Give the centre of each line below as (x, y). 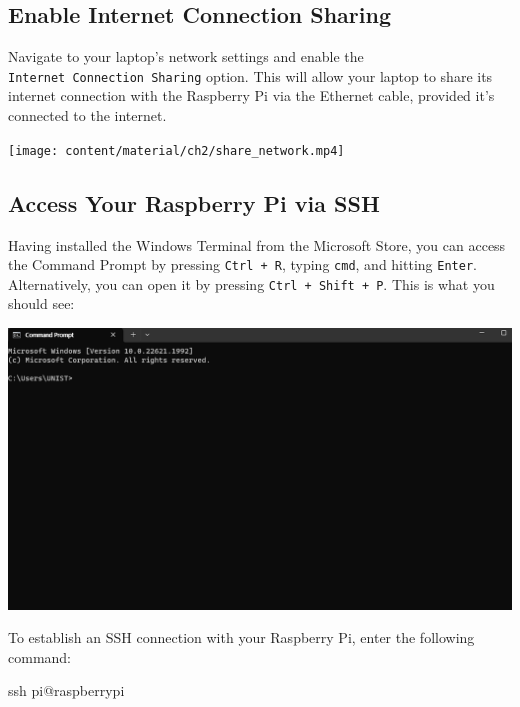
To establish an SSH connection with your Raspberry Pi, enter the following (241, 637)
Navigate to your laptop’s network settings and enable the (186, 56)
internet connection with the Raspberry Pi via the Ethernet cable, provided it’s (251, 95)
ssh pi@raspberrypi (66, 690)
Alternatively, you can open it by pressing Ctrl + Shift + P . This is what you (251, 283)
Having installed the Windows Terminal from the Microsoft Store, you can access (257, 244)
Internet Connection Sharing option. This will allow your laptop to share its (250, 75)
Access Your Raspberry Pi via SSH (194, 202)
